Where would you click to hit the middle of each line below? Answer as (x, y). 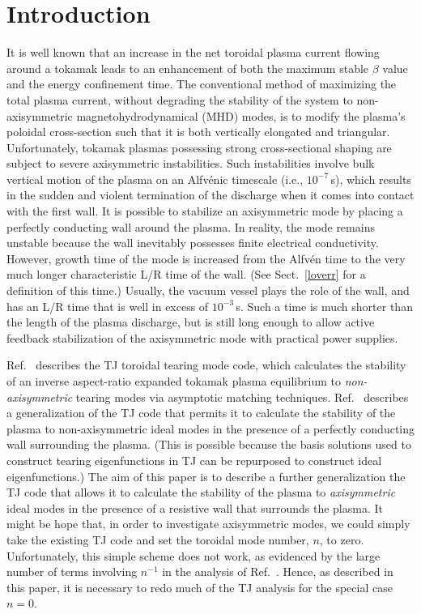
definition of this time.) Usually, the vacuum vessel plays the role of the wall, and (208, 290)
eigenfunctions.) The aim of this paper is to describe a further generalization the (206, 476)
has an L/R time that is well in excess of (108, 306)
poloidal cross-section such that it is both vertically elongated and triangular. (198, 132)
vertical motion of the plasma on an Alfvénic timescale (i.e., (155, 179)
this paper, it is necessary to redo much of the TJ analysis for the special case (200, 587)
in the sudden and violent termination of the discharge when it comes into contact (210, 195)
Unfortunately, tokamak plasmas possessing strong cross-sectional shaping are (199, 147)
